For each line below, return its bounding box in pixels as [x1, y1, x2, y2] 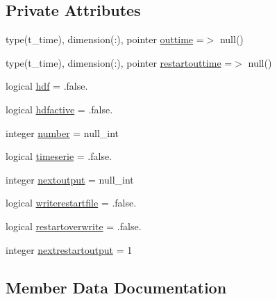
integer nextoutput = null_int [6, 172, 134, 186]
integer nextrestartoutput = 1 [6, 242, 133, 257]
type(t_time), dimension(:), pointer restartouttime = [6, 55, 233, 70]
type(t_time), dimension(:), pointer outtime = [6, 32, 204, 47]
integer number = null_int [6, 125, 119, 140]
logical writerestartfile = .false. [6, 195, 137, 210]
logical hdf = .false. [6, 79, 88, 93]
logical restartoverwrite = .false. [6, 218, 142, 233]
